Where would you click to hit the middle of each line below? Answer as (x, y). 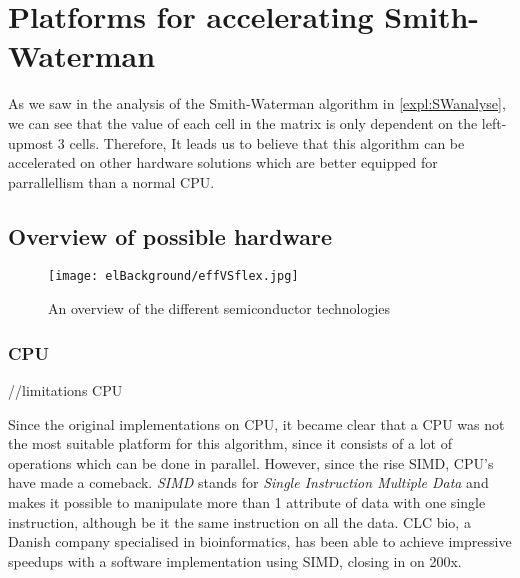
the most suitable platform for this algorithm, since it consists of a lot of (230, 443)
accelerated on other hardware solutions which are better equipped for (223, 162)
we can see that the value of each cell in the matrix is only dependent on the (243, 122)
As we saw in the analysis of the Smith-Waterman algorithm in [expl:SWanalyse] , (257, 103)
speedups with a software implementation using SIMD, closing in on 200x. (235, 560)
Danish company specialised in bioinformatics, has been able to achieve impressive (260, 541)
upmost (31, 142)
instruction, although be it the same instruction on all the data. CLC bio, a (239, 521)
